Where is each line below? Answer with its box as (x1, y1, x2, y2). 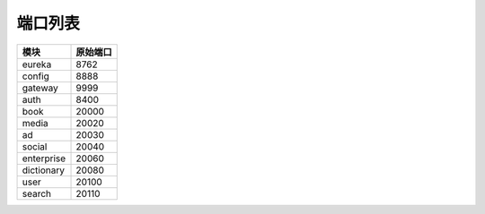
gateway (22, 81, 58, 94)
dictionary (22, 164, 65, 176)
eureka (22, 58, 52, 71)
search (22, 187, 52, 200)
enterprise (22, 152, 66, 165)
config (22, 70, 49, 82)
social (22, 140, 48, 152)
